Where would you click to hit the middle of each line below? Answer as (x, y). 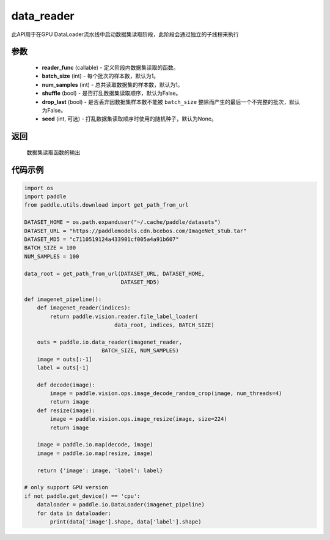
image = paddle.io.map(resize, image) (95, 453)
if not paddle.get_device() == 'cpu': (82, 496)
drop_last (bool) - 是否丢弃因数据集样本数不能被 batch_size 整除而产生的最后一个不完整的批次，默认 (171, 102)
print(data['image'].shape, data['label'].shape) (126, 522)
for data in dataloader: (74, 513)
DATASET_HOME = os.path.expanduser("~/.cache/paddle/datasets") (123, 222)
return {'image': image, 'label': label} (100, 470)
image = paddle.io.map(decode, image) (95, 445)
